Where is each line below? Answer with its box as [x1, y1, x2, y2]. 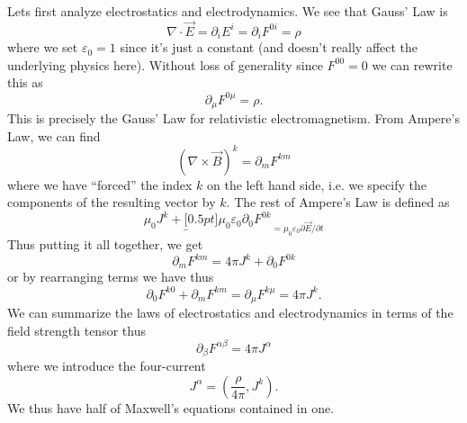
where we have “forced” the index [7, 175, 193, 193]
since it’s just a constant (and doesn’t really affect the [120, 38, 418, 57]
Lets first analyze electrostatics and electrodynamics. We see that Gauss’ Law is [7, 2, 448, 20]
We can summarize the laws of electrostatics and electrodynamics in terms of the [7, 303, 454, 322]
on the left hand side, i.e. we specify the [207, 175, 427, 193]
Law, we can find [7, 126, 101, 145]
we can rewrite [372, 55, 453, 74]
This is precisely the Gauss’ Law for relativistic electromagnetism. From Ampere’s [7, 109, 460, 127]
